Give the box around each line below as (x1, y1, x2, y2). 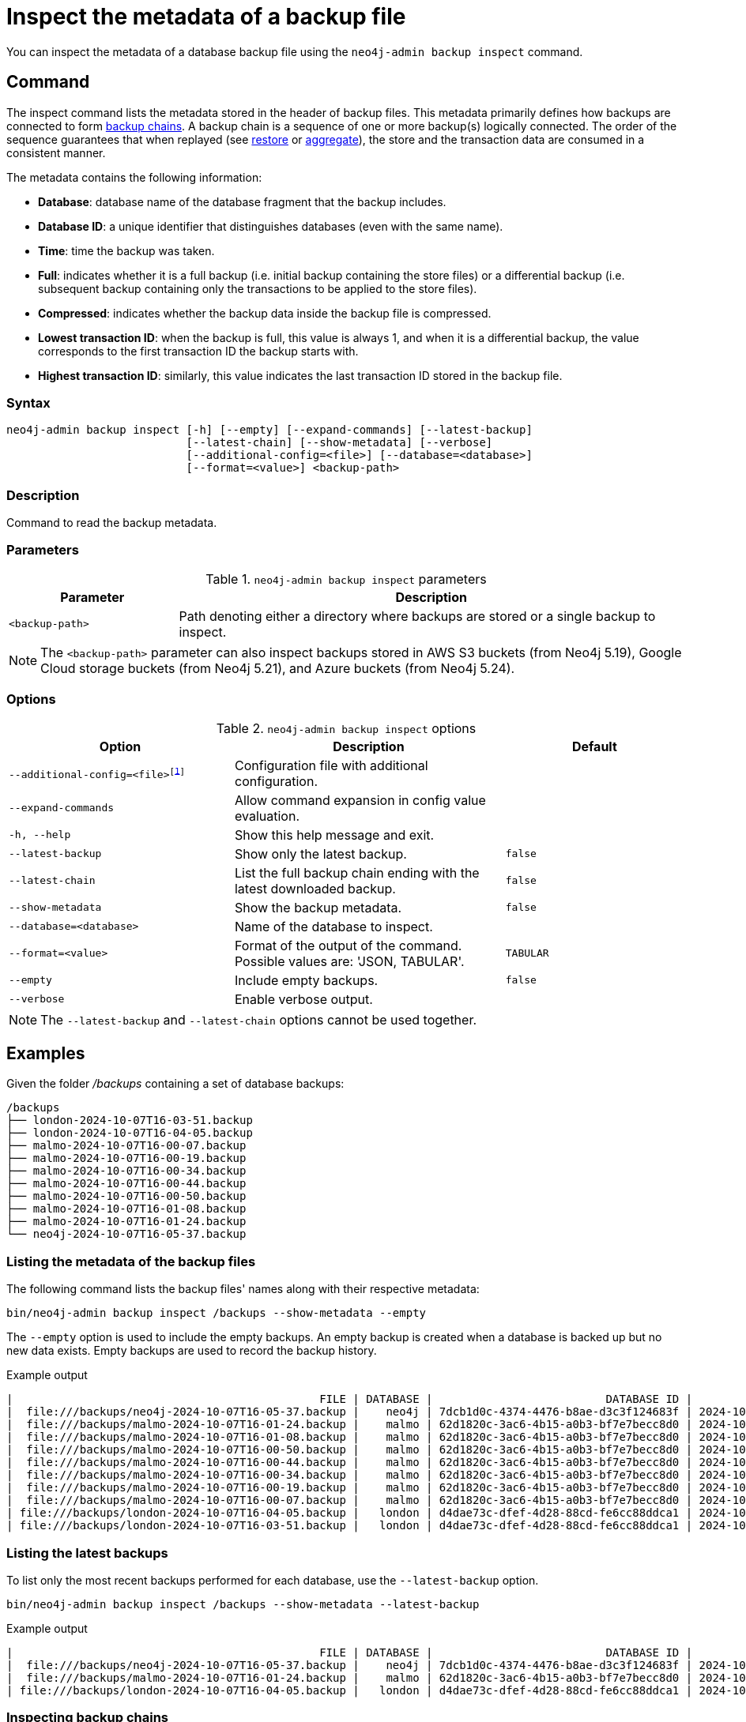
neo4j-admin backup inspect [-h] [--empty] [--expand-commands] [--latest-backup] (6, 423, 533, 437)
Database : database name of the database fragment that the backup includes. (38, 194, 446, 209)
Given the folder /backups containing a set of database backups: (6, 1077, 345, 1091)
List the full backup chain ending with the (234, 864, 480, 881)
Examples (6, 1043, 85, 1064)
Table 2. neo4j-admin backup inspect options (216, 720, 477, 736)
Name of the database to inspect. (234, 918, 433, 934)
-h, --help (9, 829, 71, 841)
